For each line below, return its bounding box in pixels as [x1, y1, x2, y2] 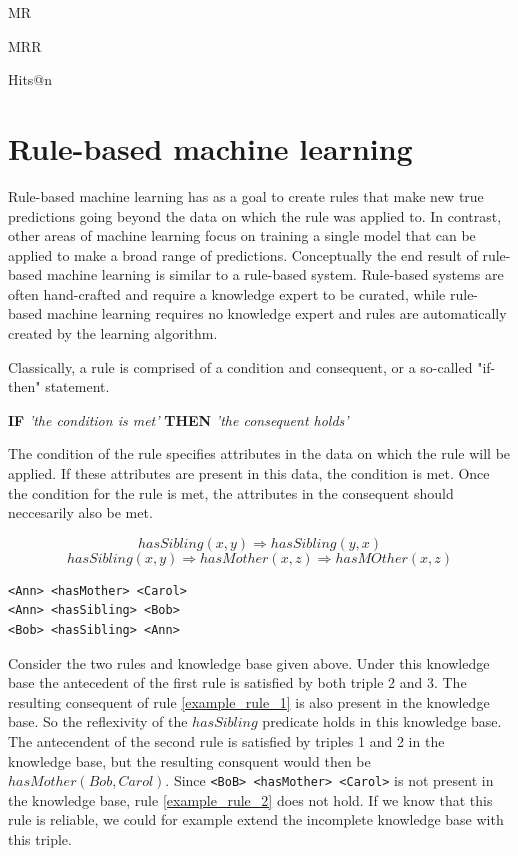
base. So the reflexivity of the [8, 711, 188, 732]
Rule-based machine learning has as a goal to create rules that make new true [8, 185, 484, 206]
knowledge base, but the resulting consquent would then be [8, 750, 371, 771]
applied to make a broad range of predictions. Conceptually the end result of [8, 244, 478, 265]
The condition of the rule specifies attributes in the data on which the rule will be [8, 443, 511, 464]
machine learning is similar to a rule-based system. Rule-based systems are [46, 264, 504, 285]
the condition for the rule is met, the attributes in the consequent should [8, 482, 454, 503]
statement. [45, 376, 110, 397]
